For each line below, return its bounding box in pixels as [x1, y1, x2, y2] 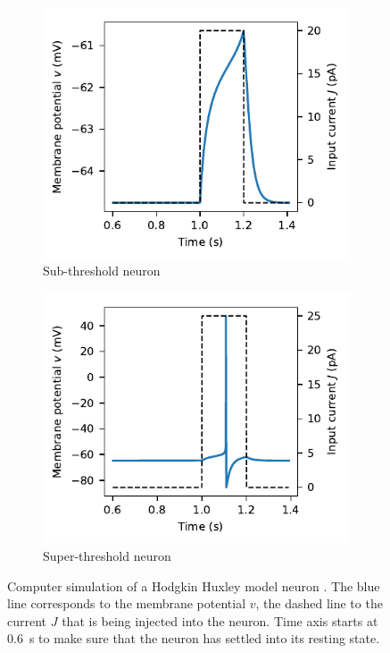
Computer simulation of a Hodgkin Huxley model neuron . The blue [7, 576, 380, 595]
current [7, 611, 47, 630]
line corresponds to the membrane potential [7, 594, 246, 613]
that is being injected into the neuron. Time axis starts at [62, 611, 378, 630]
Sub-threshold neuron [43, 261, 161, 280]
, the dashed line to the [255, 594, 383, 613]
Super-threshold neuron [43, 546, 171, 564]
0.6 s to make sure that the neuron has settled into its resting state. [7, 629, 380, 648]
